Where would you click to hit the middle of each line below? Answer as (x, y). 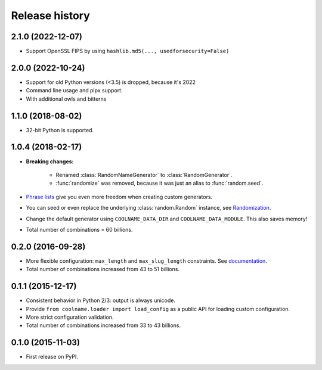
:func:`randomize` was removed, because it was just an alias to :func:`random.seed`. (160, 183)
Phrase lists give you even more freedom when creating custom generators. (119, 197)
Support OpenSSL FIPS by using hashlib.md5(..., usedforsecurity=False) (128, 51)
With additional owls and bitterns (66, 99)
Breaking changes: (50, 161)
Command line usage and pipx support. (74, 91)
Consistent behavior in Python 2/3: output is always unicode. (101, 300)
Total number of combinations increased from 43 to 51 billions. (103, 269)
